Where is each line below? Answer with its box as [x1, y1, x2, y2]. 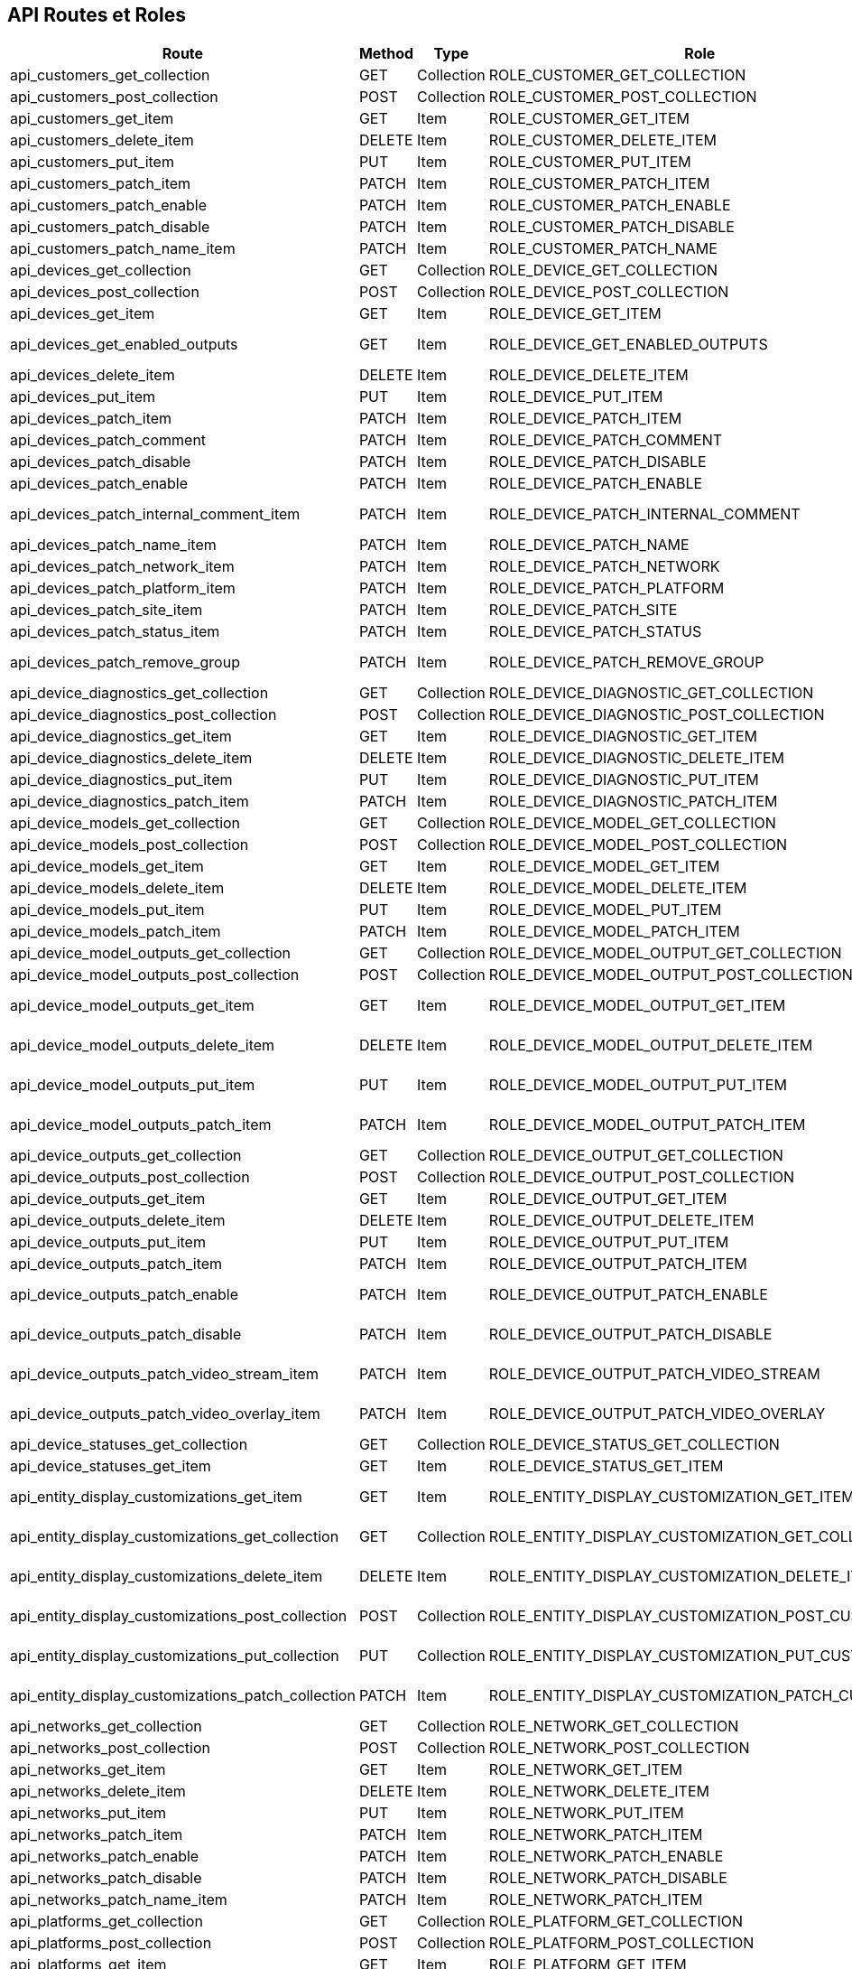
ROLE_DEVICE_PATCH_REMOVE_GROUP [488, 653, 764, 672]
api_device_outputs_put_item [10, 1233, 206, 1252]
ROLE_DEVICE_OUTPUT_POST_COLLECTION [488, 1168, 795, 1187]
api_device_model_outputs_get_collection [10, 944, 291, 963]
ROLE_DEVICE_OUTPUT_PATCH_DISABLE [488, 1325, 773, 1344]
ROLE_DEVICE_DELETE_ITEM [488, 366, 689, 385]
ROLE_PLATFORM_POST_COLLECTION [488, 1934, 755, 1953]
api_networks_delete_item [10, 1782, 186, 1801]
